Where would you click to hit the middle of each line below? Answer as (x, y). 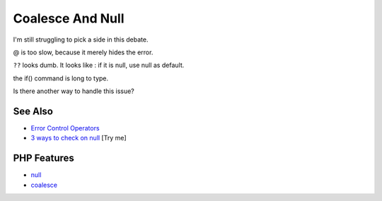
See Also (33, 111)
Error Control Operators (65, 128)
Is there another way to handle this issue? (74, 91)
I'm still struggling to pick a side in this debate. (81, 39)
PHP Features (44, 158)
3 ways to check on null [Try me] (79, 138)
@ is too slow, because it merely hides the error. (83, 52)
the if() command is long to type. (61, 78)
